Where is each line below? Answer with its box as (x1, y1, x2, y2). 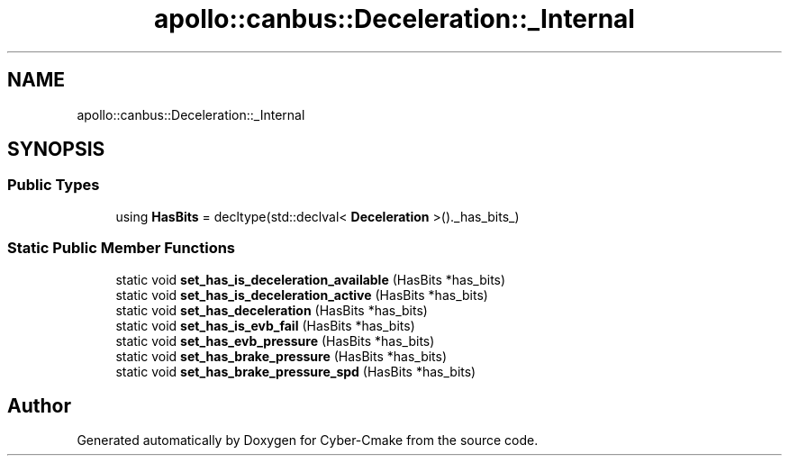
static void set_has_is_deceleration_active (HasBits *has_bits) (115, 286, 488, 303)
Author (7, 394, 71, 417)
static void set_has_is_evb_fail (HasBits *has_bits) (115, 317, 415, 333)
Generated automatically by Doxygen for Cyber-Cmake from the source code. (77, 432, 539, 449)
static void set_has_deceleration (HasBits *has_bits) (115, 302, 428, 318)
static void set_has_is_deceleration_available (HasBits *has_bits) (115, 271, 506, 287)
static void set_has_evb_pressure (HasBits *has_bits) (115, 332, 435, 349)
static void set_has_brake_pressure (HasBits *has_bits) (115, 348, 448, 364)
